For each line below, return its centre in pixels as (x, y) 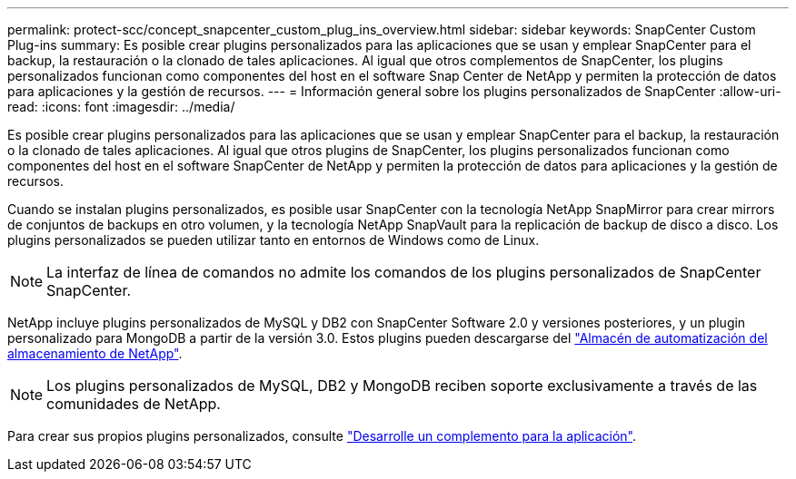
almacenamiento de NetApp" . (95, 353)
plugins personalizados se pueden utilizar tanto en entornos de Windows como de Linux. (274, 240)
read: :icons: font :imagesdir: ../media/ (121, 107)
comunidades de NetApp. (134, 404)
